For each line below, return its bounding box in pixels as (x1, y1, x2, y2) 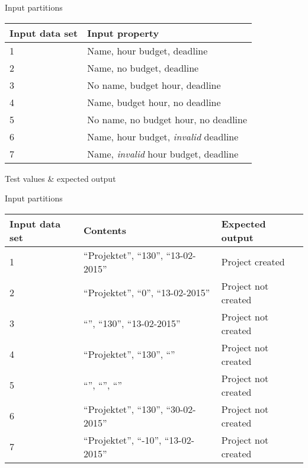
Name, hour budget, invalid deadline (87, 129, 239, 143)
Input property (87, 25, 159, 40)
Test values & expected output (5, 172, 116, 184)
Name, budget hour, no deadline (87, 95, 221, 109)
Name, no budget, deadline (87, 60, 199, 75)
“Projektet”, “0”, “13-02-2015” (84, 286, 210, 300)
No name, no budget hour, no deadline (87, 112, 248, 126)
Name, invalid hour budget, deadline (87, 146, 239, 161)
